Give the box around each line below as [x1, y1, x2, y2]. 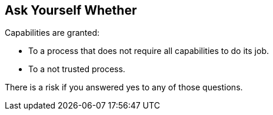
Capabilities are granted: [5, 28, 100, 38]
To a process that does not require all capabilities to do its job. [28, 46, 269, 56]
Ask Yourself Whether [5, 3, 137, 18]
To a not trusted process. [28, 64, 125, 75]
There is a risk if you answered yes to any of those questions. [5, 82, 243, 93]
